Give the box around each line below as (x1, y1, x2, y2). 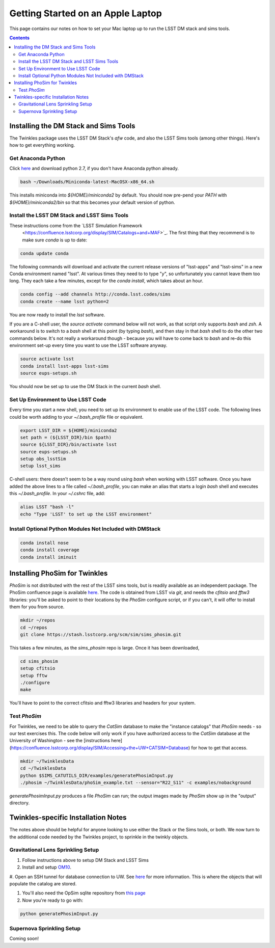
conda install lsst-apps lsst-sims (20, 363, 109, 369)
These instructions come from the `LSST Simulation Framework (9, 222, 143, 229)
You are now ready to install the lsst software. (9, 311, 105, 318)
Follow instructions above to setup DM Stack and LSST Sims (22, 857, 149, 863)
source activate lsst (20, 356, 74, 362)
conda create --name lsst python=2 (20, 299, 109, 304)
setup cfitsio (20, 665, 56, 671)
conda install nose (20, 540, 69, 546)
